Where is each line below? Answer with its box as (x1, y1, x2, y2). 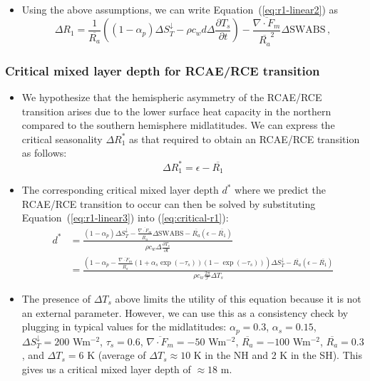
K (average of (87, 348, 146, 362)
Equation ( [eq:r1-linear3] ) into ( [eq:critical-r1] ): (21, 210, 229, 225)
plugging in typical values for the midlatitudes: (21, 319, 227, 334)
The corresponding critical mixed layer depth (21, 182, 219, 197)
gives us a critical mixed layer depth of (21, 361, 191, 376)
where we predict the (235, 182, 327, 197)
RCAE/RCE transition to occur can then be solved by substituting (21, 196, 316, 211)
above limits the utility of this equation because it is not (115, 291, 361, 306)
